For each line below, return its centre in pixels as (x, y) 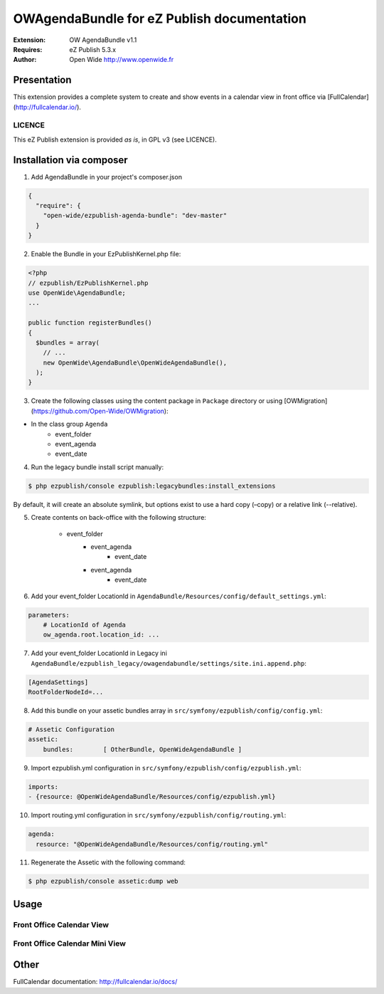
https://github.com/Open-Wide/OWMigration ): (101, 411)
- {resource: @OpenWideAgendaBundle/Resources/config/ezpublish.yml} (152, 797)
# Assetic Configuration (71, 729)
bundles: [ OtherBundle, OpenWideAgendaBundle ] (143, 749)
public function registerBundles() (90, 323)
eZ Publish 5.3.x (93, 49)
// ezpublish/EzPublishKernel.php (88, 283)
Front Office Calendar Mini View (69, 943)
